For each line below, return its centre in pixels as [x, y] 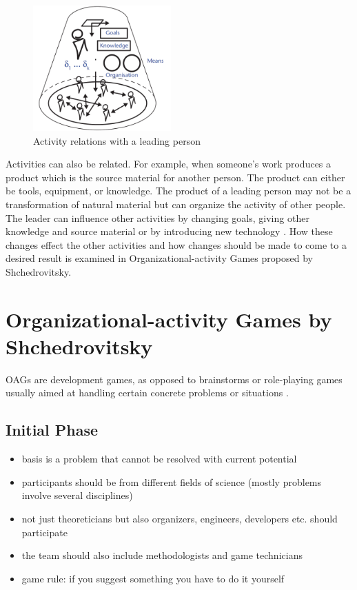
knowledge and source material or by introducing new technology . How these [169, 231]
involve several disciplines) [77, 495]
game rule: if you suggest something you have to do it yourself [153, 578]
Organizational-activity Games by [169, 319]
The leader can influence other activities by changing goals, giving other [157, 217]
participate [44, 532]
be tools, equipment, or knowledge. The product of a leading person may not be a [178, 191]
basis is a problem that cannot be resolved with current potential [159, 459]
